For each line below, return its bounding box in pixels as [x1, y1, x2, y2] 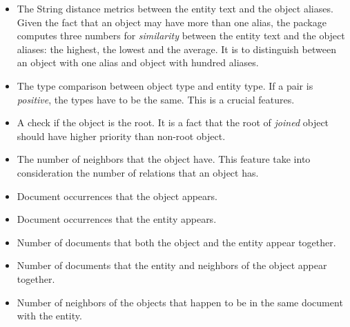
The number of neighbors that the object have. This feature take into [17, 152, 311, 166]
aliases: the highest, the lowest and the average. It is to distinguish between [17, 41, 336, 56]
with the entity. [17, 308, 82, 323]
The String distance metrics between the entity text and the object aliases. [17, 1, 333, 15]
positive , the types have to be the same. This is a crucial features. [17, 92, 295, 106]
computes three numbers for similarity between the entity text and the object [17, 28, 345, 43]
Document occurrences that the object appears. [17, 188, 217, 203]
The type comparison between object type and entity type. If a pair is [17, 78, 313, 92]
